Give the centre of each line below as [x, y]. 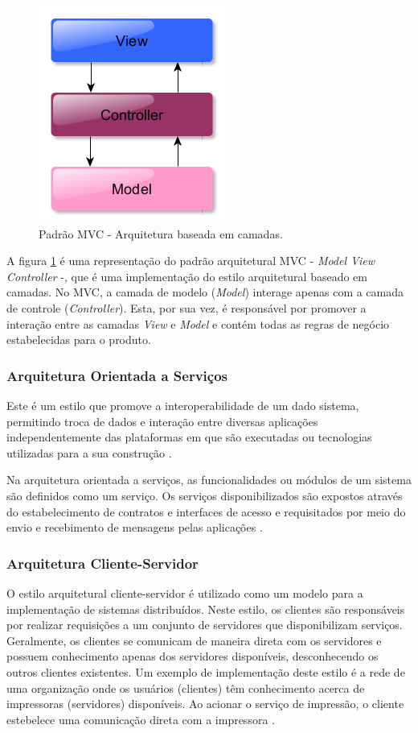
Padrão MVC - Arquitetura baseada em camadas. [161, 233]
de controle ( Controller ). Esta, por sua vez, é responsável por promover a [186, 307]
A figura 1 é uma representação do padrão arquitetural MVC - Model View [191, 261]
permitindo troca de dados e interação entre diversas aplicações [162, 421]
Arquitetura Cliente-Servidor [102, 563]
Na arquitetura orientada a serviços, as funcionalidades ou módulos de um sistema [209, 480]
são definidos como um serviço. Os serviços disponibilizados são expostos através [205, 495]
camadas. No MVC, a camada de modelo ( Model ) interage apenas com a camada [205, 292]
